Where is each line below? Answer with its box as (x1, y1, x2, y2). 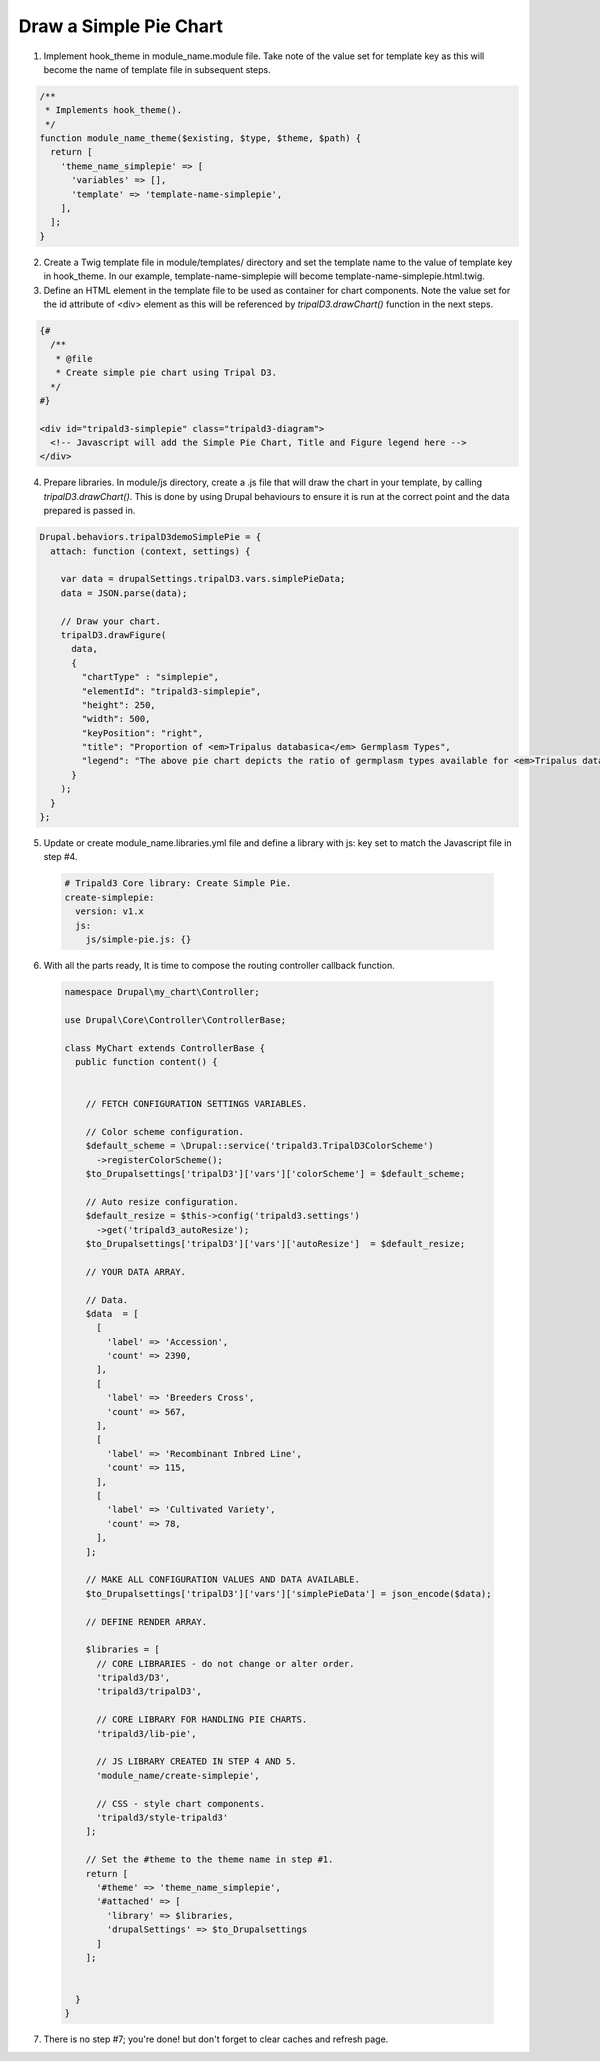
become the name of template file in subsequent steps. (43, 63, 271, 75)
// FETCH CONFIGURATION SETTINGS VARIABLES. (85, 1098, 308, 1110)
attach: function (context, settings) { (50, 545, 251, 557)
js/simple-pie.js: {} (85, 933, 192, 945)
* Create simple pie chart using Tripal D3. (55, 367, 277, 379)
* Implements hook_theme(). (45, 105, 183, 116)
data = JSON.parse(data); (60, 587, 188, 599)
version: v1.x (75, 906, 145, 917)
